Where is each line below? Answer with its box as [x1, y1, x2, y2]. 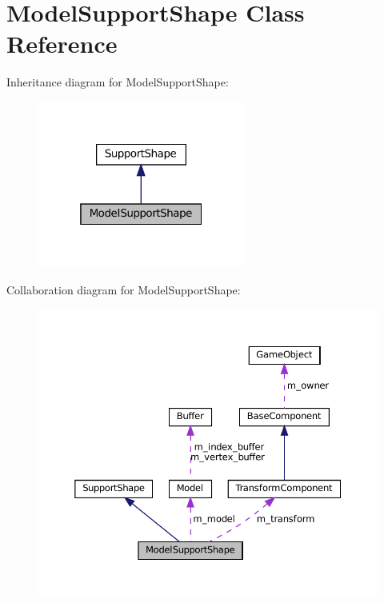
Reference [6, 27, 118, 60]
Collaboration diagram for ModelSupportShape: [6, 282, 241, 298]
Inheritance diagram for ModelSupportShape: [6, 74, 229, 90]
